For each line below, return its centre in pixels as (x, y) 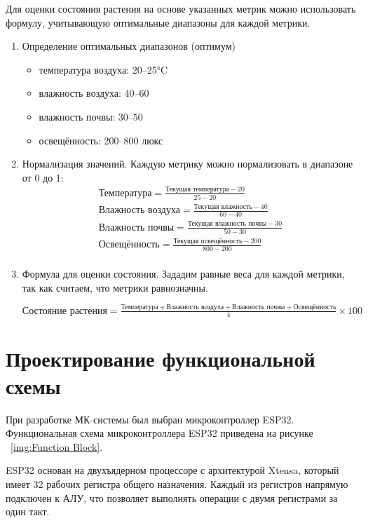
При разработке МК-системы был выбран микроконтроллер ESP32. (150, 419)
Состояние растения (64, 311)
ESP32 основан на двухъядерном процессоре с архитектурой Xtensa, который (172, 470)
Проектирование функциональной (161, 358)
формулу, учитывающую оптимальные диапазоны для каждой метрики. (158, 22)
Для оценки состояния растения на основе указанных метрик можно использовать (181, 8)
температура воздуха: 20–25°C (103, 69)
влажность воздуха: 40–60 (94, 93)
